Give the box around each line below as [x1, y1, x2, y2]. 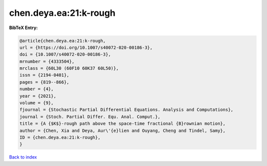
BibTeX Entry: [9, 25, 38, 31]
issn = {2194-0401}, [19, 72, 69, 78]
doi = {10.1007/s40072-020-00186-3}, [19, 52, 111, 57]
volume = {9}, [19, 100, 54, 106]
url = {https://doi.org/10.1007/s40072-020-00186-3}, [19, 44, 153, 50]
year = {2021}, [19, 93, 56, 99]
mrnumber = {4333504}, [19, 58, 75, 64]
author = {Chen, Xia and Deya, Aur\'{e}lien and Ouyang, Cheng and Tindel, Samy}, [19, 127, 226, 133]
